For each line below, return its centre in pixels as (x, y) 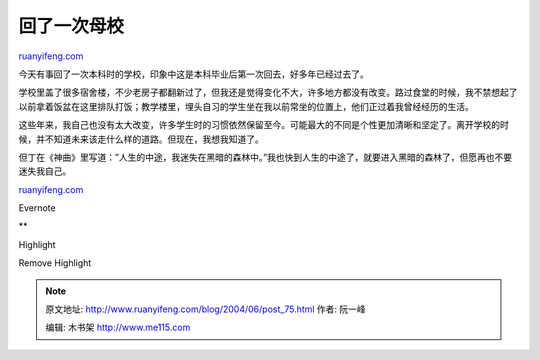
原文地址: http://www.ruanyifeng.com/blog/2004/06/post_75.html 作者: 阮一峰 (206, 309)
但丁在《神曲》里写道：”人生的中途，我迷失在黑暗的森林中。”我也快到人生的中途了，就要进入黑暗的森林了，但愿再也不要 (265, 157)
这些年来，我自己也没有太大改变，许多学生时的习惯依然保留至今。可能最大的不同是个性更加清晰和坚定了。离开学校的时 (263, 125)
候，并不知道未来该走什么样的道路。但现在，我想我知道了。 (141, 139)
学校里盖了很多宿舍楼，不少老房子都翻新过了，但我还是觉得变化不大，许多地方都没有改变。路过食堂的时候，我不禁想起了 (268, 92)
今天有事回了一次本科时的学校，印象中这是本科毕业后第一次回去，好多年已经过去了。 (193, 74)
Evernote (37, 208)
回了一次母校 (71, 26)
